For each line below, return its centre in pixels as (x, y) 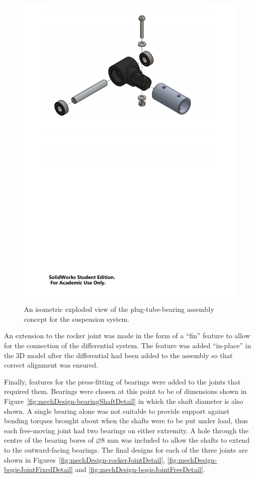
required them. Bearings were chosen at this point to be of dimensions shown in (126, 391)
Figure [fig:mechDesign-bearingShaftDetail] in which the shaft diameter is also (124, 401)
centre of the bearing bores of (49, 440)
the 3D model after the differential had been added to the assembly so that (119, 355)
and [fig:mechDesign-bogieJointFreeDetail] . (140, 469)
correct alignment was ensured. (51, 365)
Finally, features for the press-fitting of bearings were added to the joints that (123, 381)
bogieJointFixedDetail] (39, 469)
